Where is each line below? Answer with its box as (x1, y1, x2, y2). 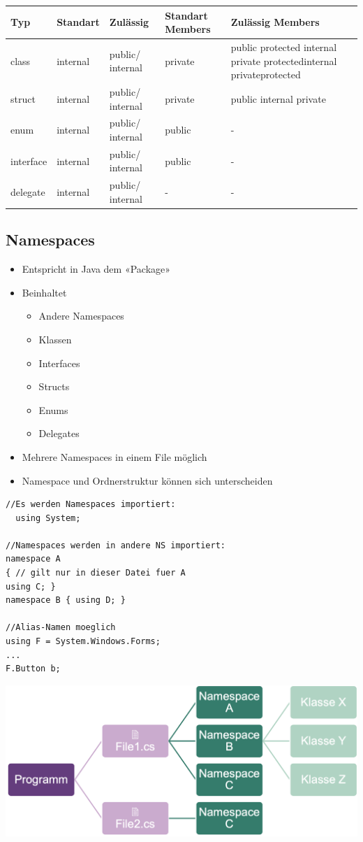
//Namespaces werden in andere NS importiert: (6, 540, 225, 550)
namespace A (6, 554, 61, 564)
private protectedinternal (230, 53, 337, 68)
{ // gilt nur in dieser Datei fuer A (6, 568, 186, 578)
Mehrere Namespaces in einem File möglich (22, 449, 207, 464)
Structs (38, 379, 70, 394)
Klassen (38, 331, 72, 346)
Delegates (38, 426, 80, 441)
